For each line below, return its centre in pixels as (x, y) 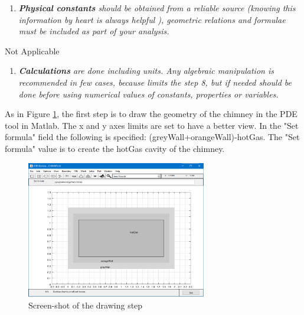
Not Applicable (32, 51)
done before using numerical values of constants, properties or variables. (148, 94)
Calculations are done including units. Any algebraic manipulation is (146, 71)
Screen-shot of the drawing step (86, 305)
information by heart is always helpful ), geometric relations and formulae (152, 19)
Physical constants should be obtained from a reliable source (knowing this (157, 8)
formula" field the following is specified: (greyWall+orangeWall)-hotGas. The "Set (152, 137)
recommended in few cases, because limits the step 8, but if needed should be (155, 82)
